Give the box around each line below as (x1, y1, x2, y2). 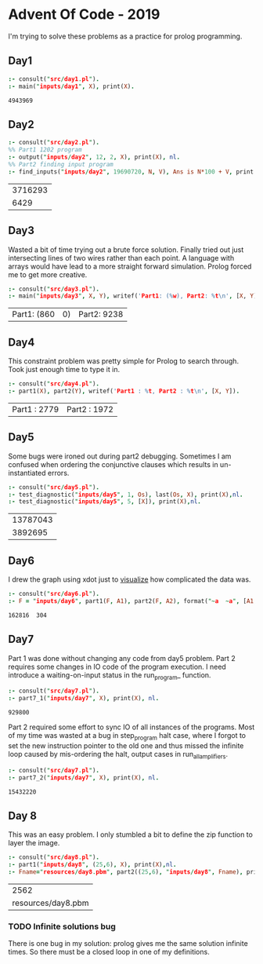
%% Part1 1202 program (8, 146, 82, 154)
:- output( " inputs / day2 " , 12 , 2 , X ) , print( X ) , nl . (8, 153, 181, 162)
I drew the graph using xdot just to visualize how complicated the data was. (8, 575, 251, 584)
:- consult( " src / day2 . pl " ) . (8, 139, 100, 147)
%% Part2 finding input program (8, 160, 113, 168)
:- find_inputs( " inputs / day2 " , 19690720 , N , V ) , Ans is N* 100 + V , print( (8, 167, 258, 176)
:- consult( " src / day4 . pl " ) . (8, 380, 100, 388)
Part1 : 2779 (12, 403, 59, 414)
